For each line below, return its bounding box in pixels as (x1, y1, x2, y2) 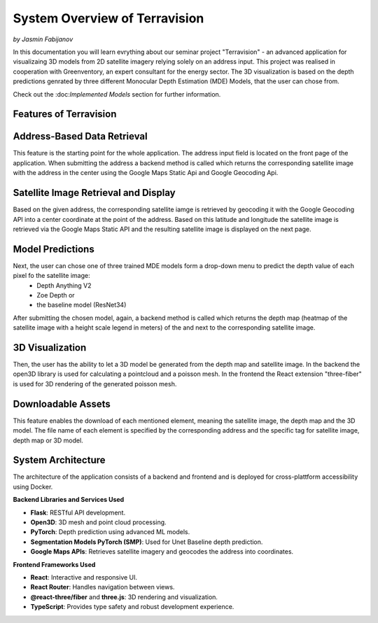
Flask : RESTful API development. (30, 508, 126, 517)
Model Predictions (13, 243, 94, 255)
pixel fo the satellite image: (13, 272, 90, 280)
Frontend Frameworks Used (13, 560, 96, 568)
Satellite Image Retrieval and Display (13, 187, 176, 199)
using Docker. (13, 482, 53, 491)
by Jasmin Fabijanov (13, 35, 73, 43)
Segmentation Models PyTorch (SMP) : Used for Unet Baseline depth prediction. (30, 538, 263, 546)
